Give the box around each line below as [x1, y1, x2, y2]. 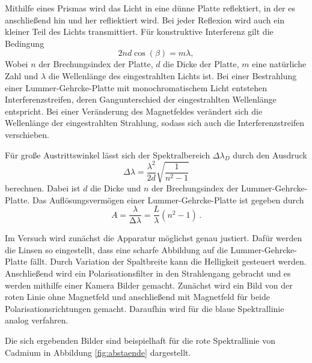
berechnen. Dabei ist [5, 182, 81, 194]
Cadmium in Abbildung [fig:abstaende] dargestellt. [5, 346, 191, 358]
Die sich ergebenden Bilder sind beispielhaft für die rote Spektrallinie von [5, 334, 276, 347]
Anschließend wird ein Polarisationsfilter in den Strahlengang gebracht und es [5, 267, 291, 280]
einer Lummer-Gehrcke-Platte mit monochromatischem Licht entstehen [5, 81, 268, 94]
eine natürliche [252, 58, 307, 70]
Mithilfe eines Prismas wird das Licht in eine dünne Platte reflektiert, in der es [5, 2, 295, 14]
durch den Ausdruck [233, 148, 307, 161]
